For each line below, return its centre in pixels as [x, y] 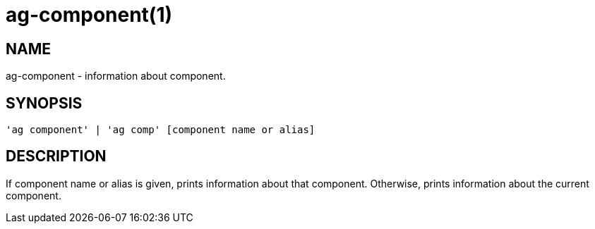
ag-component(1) [89, 15]
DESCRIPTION [56, 156]
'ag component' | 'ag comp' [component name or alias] [161, 130]
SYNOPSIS [44, 103]
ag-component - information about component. [116, 76]
